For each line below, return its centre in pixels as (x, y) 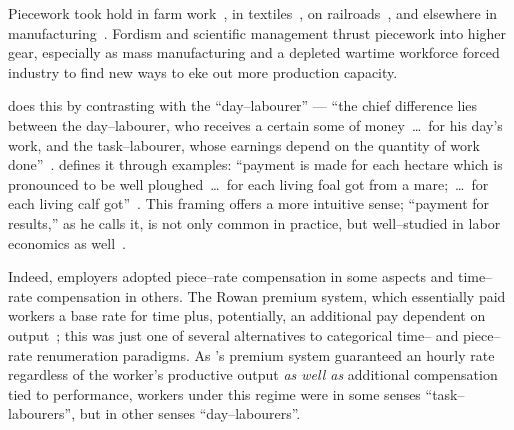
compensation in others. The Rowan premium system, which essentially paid (271, 295)
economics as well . (67, 242)
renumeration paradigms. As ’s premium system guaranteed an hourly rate (265, 354)
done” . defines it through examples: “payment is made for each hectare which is (255, 164)
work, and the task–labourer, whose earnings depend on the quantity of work (244, 144)
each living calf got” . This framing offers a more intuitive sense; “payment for (249, 203)
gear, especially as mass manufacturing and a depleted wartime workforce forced (254, 52)
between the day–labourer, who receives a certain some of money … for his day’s (255, 124)
